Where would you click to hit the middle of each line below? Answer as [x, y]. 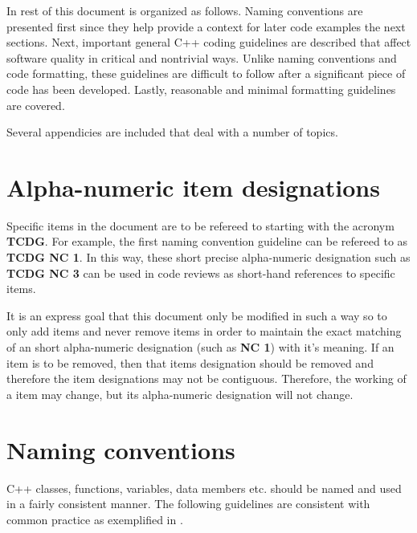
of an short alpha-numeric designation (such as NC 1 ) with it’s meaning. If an [200, 347]
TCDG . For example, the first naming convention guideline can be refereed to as [207, 241]
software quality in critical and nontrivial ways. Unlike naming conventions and [202, 57]
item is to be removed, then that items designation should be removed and [190, 362]
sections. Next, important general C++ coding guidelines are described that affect [209, 42]
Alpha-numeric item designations [193, 187]
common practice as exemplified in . [95, 519]
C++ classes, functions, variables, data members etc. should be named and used [204, 488]
